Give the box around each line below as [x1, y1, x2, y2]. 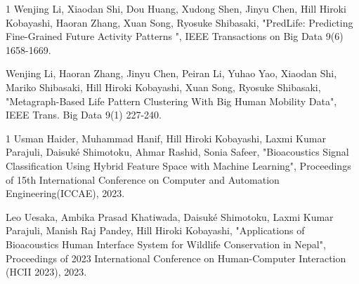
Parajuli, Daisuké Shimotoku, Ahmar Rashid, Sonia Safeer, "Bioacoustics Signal [6, 144, 349, 159]
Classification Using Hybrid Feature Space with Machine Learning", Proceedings [6, 158, 351, 173]
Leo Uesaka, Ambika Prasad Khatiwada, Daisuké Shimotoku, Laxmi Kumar [6, 209, 334, 224]
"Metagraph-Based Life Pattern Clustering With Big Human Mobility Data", [6, 93, 337, 108]
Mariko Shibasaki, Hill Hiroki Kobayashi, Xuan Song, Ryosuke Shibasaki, [6, 79, 321, 94]
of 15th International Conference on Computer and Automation [6, 172, 280, 187]
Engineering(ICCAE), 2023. [6, 186, 125, 201]
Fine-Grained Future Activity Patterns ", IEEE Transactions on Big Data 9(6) [6, 29, 344, 43]
